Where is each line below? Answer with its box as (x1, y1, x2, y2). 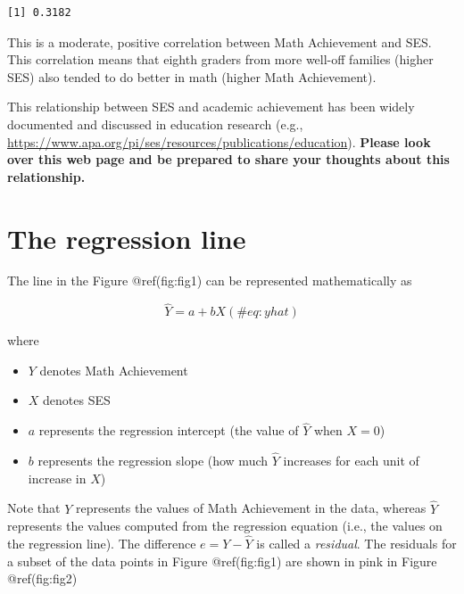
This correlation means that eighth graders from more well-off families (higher (7, 50, 434, 69)
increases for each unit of (283, 451, 419, 470)
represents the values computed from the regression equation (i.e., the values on (7, 516, 443, 535)
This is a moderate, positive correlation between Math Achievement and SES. (7, 32, 432, 51)
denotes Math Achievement (39, 360, 188, 379)
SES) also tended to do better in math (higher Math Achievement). (7, 67, 377, 86)
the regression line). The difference (7, 533, 196, 552)
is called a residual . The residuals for (256, 533, 457, 552)
